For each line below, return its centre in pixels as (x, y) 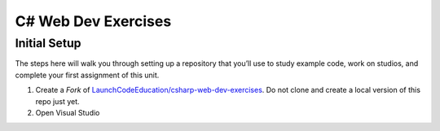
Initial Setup (48, 43)
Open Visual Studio (68, 112)
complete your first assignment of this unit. (87, 75)
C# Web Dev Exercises (93, 21)
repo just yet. (58, 101)
